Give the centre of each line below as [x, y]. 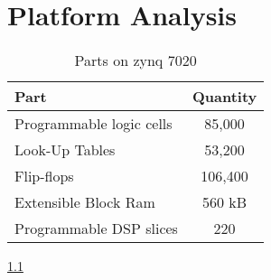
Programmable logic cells [93, 124]
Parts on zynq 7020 [135, 61]
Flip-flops [44, 176]
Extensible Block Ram [85, 202]
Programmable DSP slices [96, 229]
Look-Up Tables [65, 150]
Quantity [224, 97]
